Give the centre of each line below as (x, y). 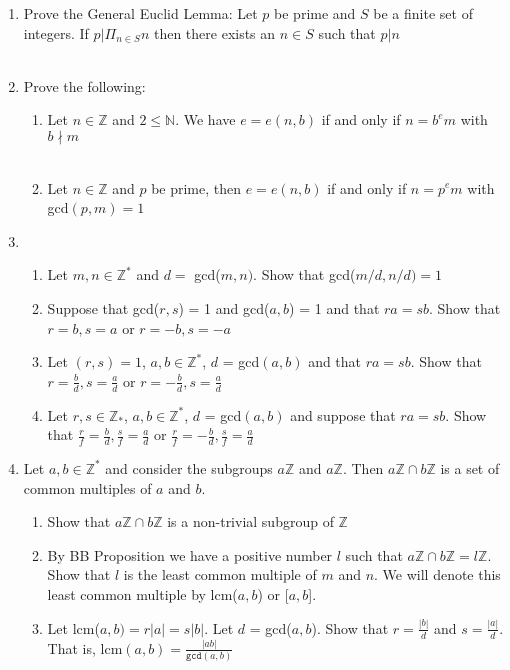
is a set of (470, 467)
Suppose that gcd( (103, 307)
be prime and (315, 13)
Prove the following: (84, 85)
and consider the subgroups (189, 467)
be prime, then (196, 187)
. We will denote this (437, 574)
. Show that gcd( (304, 274)
